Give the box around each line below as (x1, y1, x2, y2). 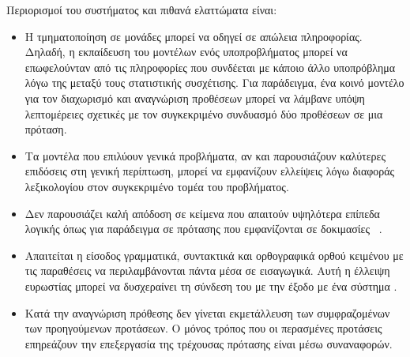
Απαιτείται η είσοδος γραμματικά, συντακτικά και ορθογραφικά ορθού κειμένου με (24, 246, 404, 263)
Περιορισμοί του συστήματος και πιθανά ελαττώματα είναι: (6, 2, 277, 17)
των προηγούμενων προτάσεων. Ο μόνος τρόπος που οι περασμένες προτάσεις (24, 320, 382, 336)
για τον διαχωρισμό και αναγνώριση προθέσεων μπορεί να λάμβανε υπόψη (24, 89, 365, 106)
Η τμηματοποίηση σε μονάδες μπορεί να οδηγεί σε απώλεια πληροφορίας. (24, 28, 363, 44)
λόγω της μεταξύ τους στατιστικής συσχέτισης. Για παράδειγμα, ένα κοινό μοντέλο (24, 74, 404, 91)
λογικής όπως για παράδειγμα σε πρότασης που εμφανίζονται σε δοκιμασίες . (24, 220, 382, 237)
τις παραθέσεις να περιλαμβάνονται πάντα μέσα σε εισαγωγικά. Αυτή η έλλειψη (24, 262, 390, 279)
